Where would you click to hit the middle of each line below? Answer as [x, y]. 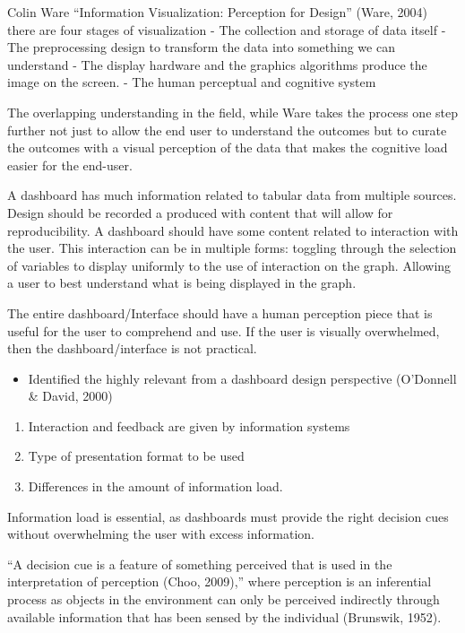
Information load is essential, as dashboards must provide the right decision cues [228, 516]
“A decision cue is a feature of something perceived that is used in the [200, 564]
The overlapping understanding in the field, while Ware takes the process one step [232, 112]
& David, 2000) [70, 396]
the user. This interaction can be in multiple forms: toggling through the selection [232, 248]
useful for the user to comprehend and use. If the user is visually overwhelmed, [224, 330]
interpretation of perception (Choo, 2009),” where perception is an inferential [220, 581]
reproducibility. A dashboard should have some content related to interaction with [233, 230]
